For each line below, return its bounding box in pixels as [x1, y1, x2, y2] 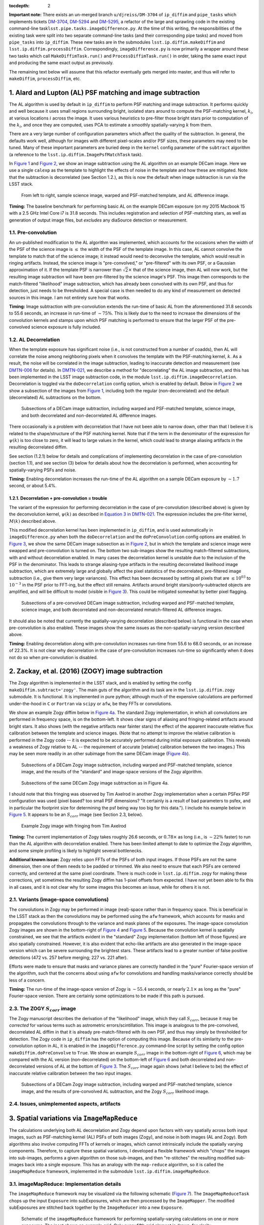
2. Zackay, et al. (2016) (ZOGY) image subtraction [9, 667, 163, 676]
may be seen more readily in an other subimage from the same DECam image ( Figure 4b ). [9, 751, 190, 757]
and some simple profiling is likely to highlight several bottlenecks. [9, 848, 143, 854]
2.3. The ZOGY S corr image [9, 1005, 76, 1013]
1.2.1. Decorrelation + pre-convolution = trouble [9, 495, 108, 501]
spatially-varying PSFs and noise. [9, 467, 77, 473]
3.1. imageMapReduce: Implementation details [9, 1181, 122, 1188]
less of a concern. [9, 977, 46, 983]
